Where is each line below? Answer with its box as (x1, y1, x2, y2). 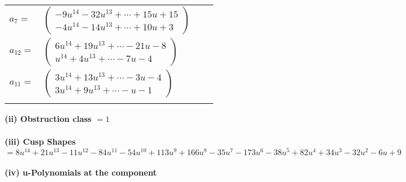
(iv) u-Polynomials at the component (5, 166, 157, 178)
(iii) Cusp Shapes (5, 135, 76, 148)
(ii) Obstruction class (5, 113, 92, 124)
